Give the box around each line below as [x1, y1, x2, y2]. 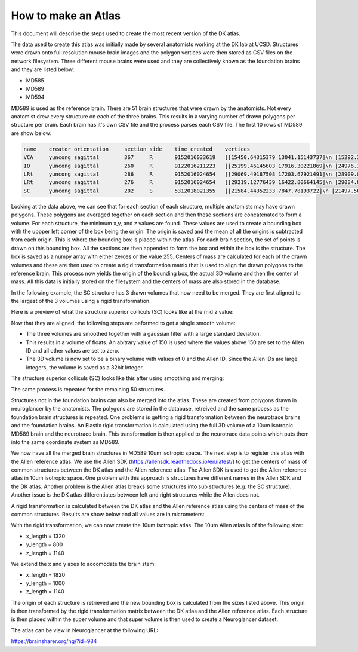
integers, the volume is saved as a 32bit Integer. [26, 363, 144, 371]
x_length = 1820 [26, 571, 66, 578]
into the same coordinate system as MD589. [11, 438, 120, 445]
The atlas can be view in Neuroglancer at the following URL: [11, 626, 158, 633]
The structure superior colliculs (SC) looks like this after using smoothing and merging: [11, 375, 224, 382]
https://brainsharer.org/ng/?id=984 [11, 638, 97, 645]
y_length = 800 [26, 541, 63, 548]
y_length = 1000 [26, 580, 66, 587]
